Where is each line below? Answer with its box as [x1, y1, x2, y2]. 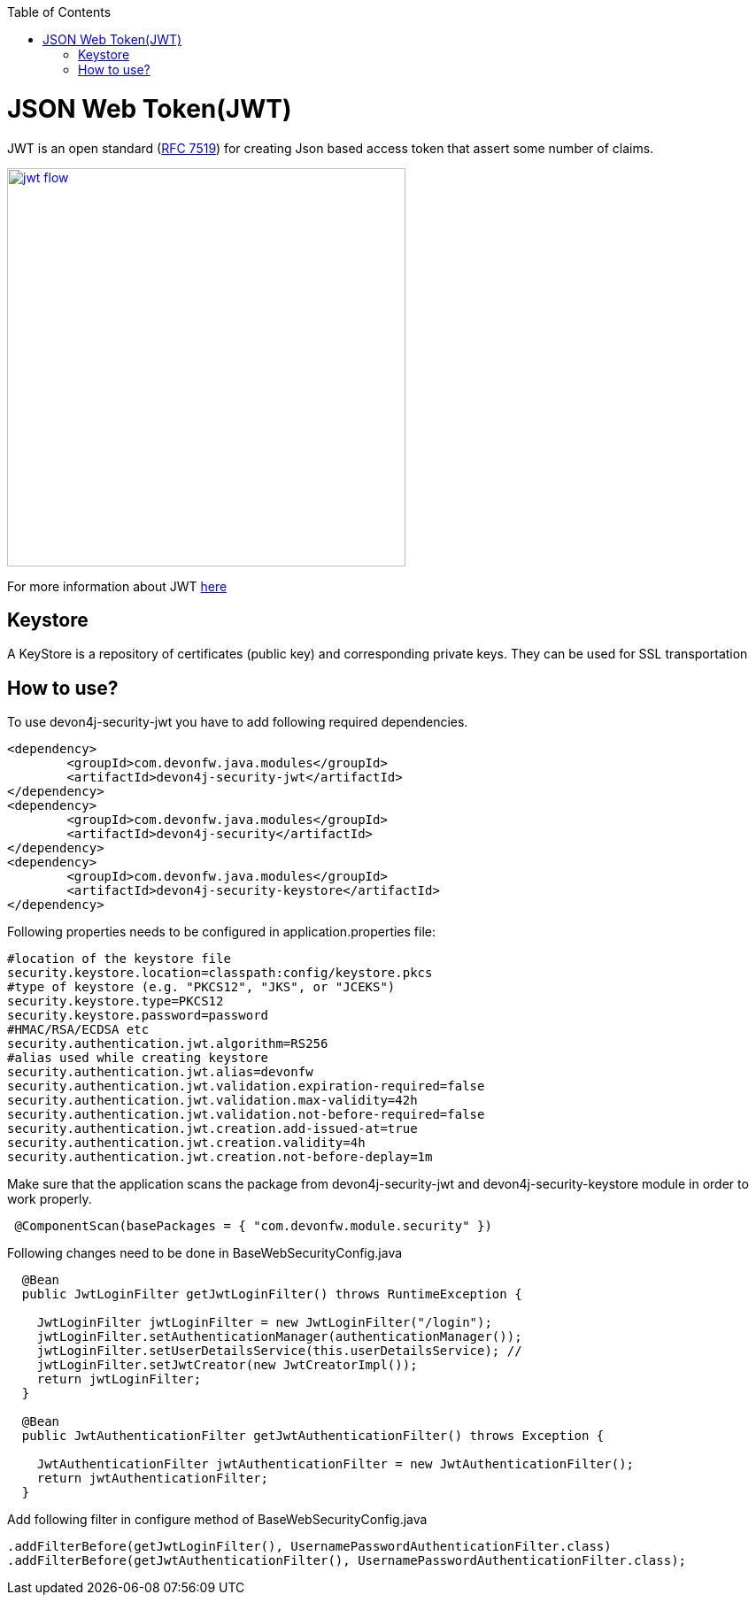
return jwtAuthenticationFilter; [36, 1471, 269, 1486]
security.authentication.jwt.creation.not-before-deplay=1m [7, 1150, 433, 1165]
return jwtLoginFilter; [36, 1372, 202, 1387]
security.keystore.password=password [7, 1008, 269, 1023]
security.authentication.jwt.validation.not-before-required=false [7, 1107, 485, 1122]
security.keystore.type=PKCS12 [7, 994, 224, 1009]
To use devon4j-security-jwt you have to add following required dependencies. [7, 714, 468, 730]
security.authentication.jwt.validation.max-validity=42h [7, 1093, 418, 1108]
